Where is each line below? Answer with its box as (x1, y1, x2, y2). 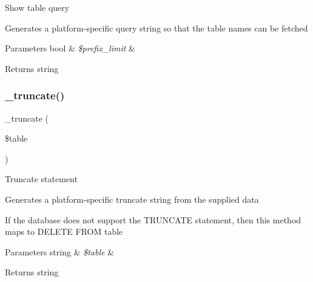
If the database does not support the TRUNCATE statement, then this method (5, 213, 301, 226)
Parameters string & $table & (5, 245, 115, 258)
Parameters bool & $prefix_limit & (5, 42, 135, 54)
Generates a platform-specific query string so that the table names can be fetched (5, 21, 308, 34)
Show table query (5, 1, 70, 13)
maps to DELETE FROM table (5, 225, 123, 238)
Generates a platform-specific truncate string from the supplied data (5, 192, 259, 205)
